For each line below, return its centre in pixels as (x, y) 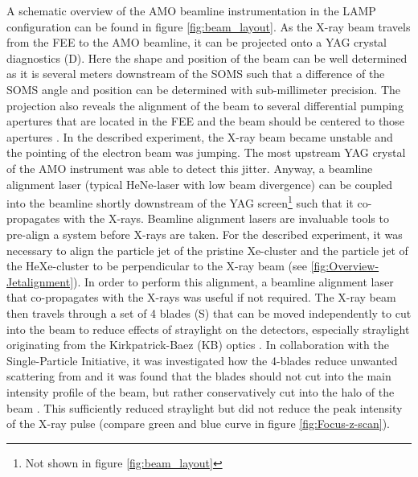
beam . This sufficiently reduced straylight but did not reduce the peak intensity (205, 407)
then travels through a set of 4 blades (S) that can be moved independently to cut (209, 313)
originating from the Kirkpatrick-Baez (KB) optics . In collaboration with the (198, 345)
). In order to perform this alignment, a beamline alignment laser (234, 281)
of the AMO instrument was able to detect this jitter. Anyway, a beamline (190, 168)
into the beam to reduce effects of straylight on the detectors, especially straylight (208, 329)
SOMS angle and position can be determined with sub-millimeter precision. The (203, 89)
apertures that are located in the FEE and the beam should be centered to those (205, 121)
